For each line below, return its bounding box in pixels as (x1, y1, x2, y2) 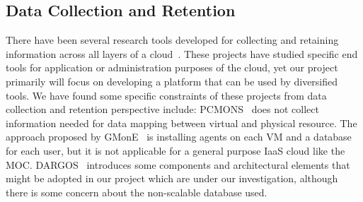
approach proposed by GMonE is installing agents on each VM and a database (6, 129, 352, 144)
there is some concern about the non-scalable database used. (6, 184, 267, 199)
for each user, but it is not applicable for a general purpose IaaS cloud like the (6, 143, 345, 158)
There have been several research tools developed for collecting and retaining (6, 32, 339, 47)
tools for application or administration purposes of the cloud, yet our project (6, 60, 338, 75)
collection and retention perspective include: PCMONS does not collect (6, 102, 320, 117)
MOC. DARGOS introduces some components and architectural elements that (6, 157, 350, 172)
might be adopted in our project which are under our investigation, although (6, 171, 338, 186)
